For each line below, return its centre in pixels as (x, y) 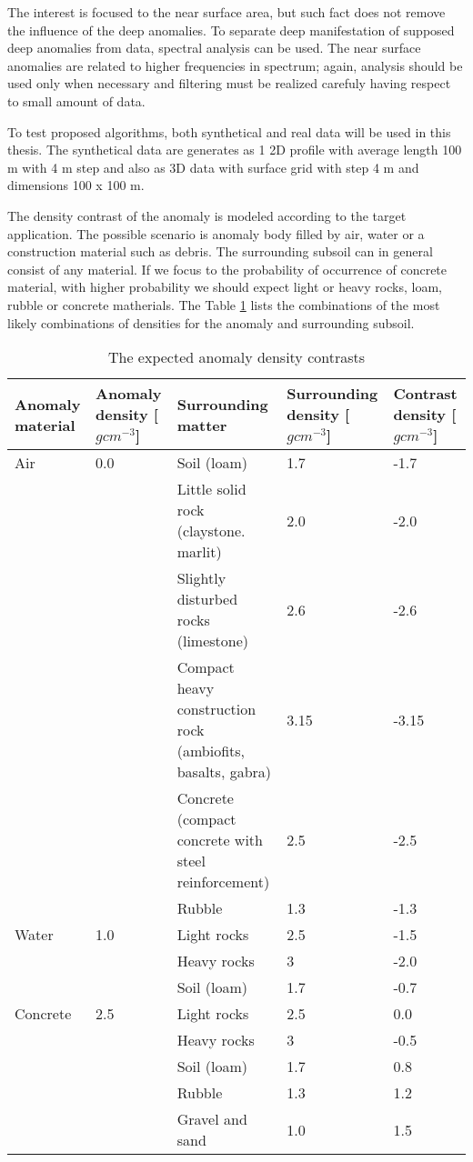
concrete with (220, 840)
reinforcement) (223, 882)
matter (202, 425)
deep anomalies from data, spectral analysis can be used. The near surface (214, 48)
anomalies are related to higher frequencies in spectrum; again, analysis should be (235, 65)
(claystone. (211, 531)
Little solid (211, 489)
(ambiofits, (211, 751)
